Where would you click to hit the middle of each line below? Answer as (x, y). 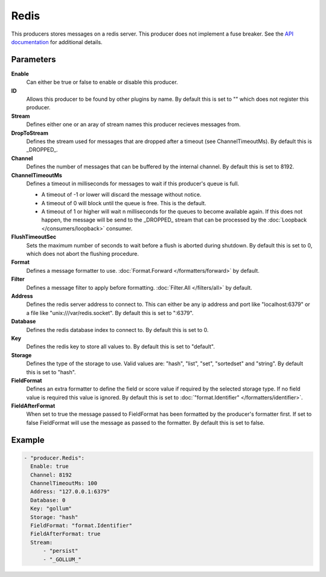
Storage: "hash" (54, 517)
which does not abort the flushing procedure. (82, 254)
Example (28, 440)
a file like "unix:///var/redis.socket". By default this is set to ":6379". (110, 313)
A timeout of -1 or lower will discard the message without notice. (121, 195)
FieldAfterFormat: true (66, 534)
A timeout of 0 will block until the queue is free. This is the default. (124, 203)
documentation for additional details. (57, 42)
